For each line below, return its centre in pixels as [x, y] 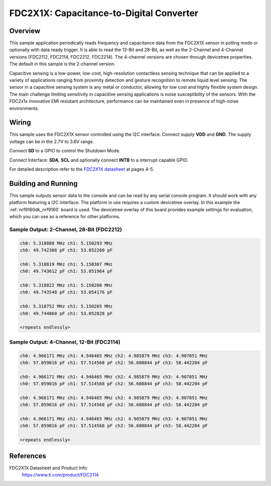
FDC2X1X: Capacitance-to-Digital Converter [104, 13]
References [28, 456]
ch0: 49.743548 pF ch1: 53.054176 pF [66, 292]
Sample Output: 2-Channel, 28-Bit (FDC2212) [66, 229]
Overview [25, 31]
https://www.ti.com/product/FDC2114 [60, 475]
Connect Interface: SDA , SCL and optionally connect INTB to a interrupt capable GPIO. [99, 160]
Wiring [20, 123]
